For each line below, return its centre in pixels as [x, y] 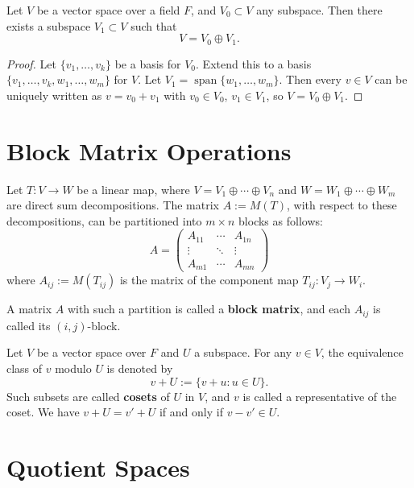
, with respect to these [342, 205]
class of [25, 368]
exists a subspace [49, 25]
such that [154, 25]
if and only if [191, 412]
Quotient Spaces [98, 467]
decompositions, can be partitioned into [104, 220]
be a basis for [148, 63]
